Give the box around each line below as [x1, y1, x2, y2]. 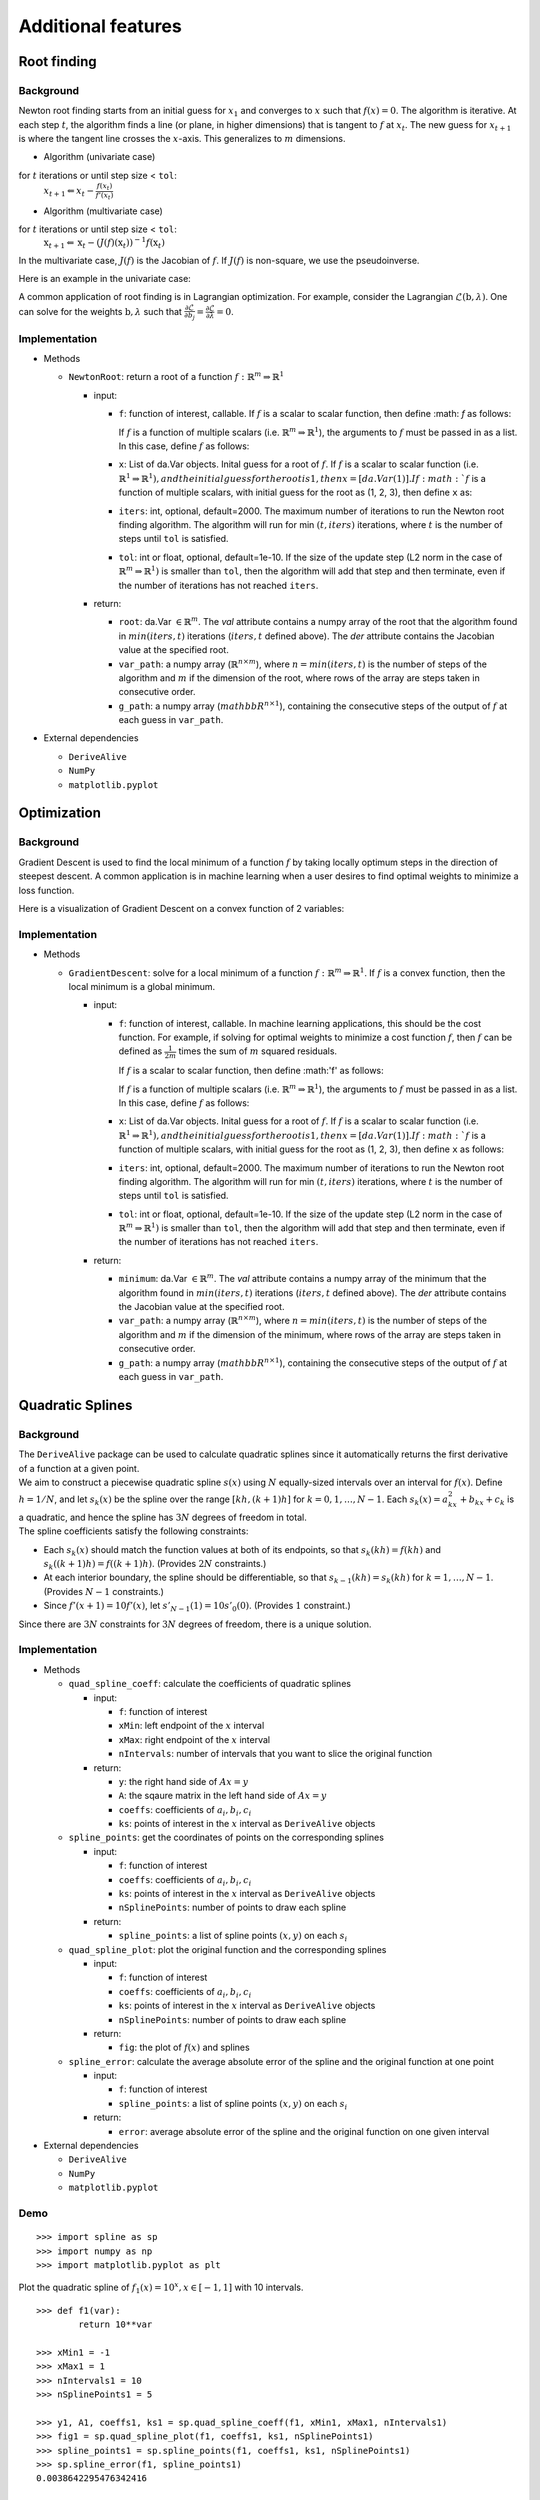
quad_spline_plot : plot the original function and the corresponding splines [68, 1943, 387, 1955]
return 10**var [78, 2319, 153, 2330]
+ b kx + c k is [459, 1493, 515, 1507]
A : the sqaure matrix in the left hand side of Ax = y [118, 1790, 327, 1802]
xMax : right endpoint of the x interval [118, 1733, 270, 1745]
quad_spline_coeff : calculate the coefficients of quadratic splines [68, 1678, 352, 1690]
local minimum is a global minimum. [68, 980, 216, 992]
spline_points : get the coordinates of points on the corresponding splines [68, 1831, 385, 1844]
